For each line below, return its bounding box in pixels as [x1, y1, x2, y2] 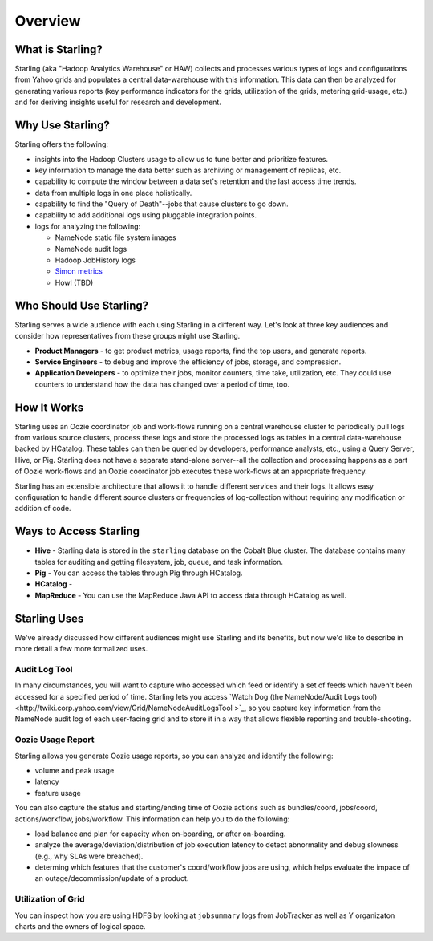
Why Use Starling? [14, 119, 110, 132]
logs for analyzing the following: [34, 221, 141, 231]
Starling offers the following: [14, 140, 108, 149]
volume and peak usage [34, 765, 115, 775]
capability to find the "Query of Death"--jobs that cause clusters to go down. [34, 199, 289, 209]
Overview [14, 12, 81, 30]
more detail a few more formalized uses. [14, 644, 148, 654]
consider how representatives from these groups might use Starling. [14, 331, 241, 341]
